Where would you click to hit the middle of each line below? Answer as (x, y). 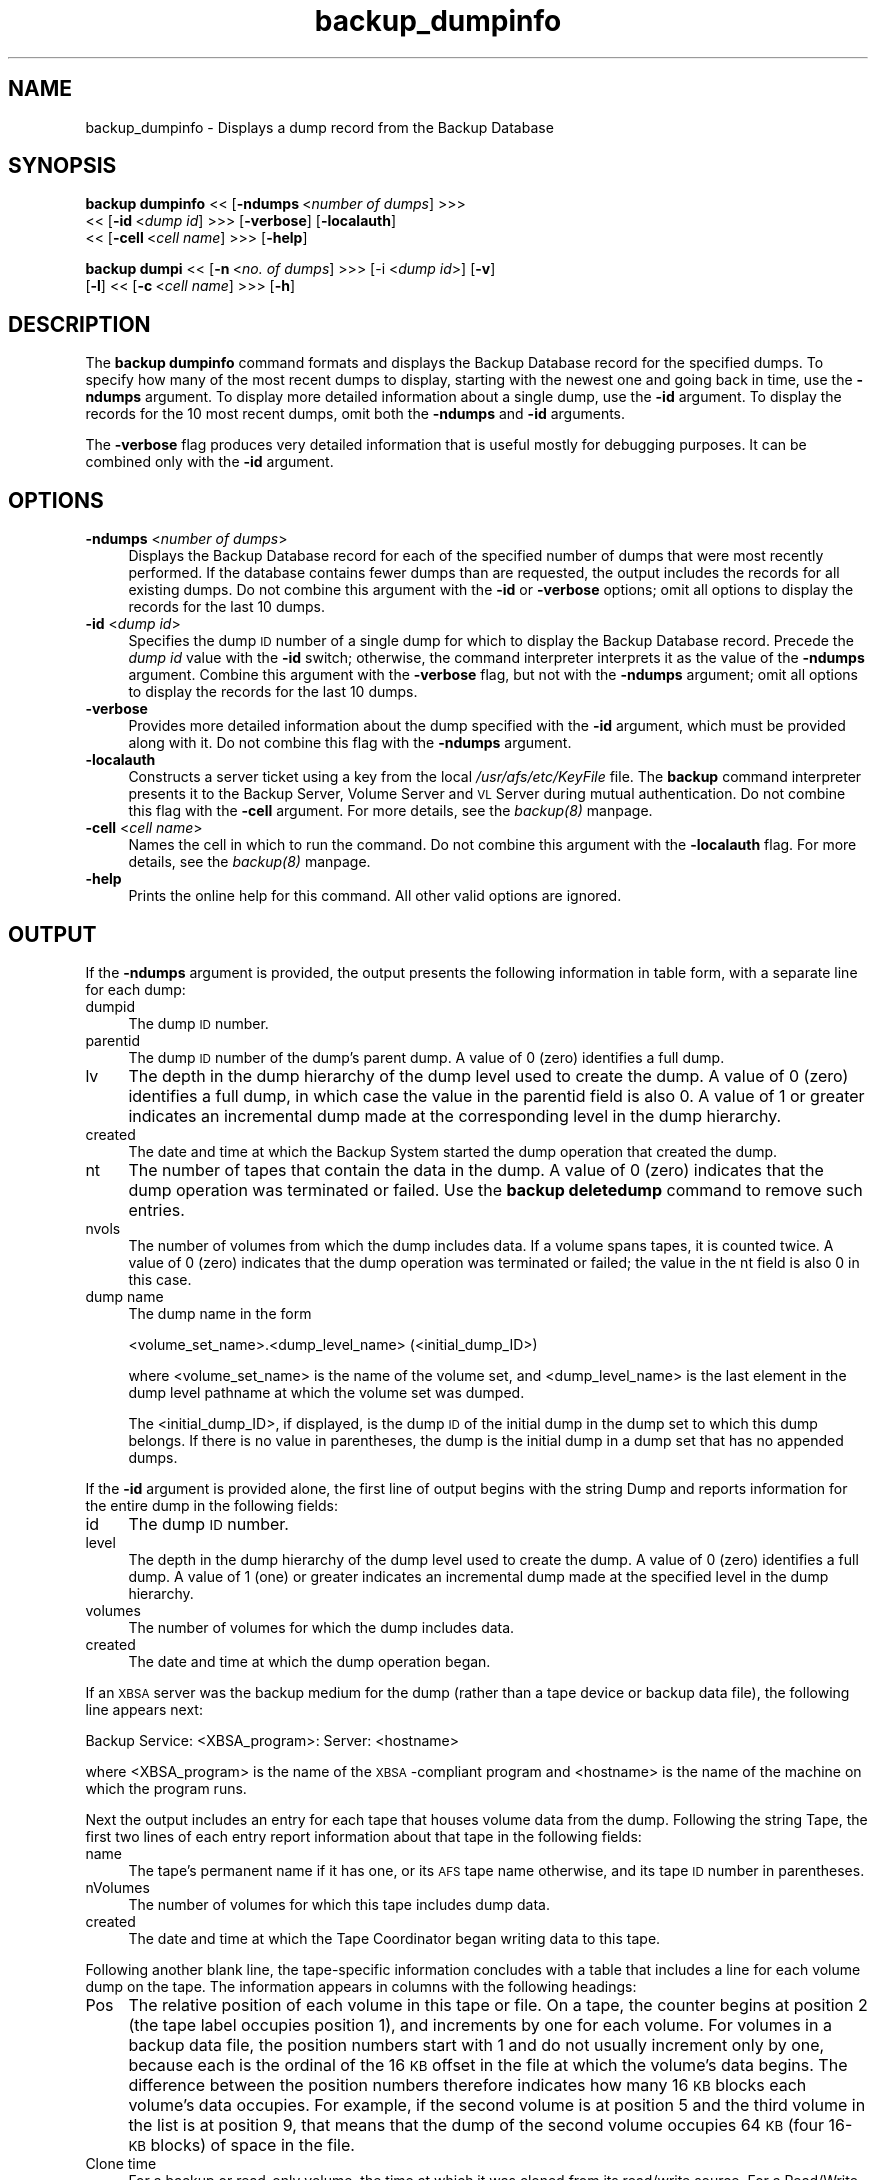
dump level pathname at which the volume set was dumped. (326, 1392)
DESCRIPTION (79, 324)
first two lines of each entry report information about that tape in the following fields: (363, 1836)
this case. (160, 1279)
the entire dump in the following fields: (211, 1505)
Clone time (121, 2163)
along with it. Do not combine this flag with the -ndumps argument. (350, 743)
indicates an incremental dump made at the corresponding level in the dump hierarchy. (455, 1115)
